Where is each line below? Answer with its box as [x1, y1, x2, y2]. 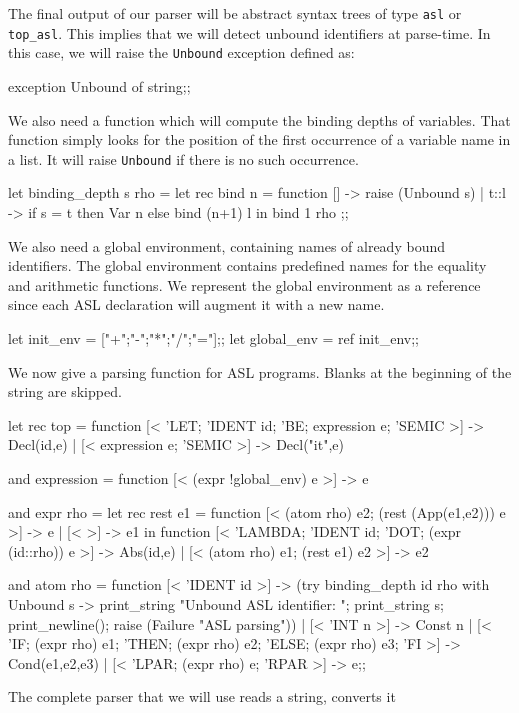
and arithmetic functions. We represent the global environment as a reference [8, 274, 481, 295]
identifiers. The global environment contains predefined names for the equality [8, 255, 487, 276]
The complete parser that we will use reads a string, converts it [8, 686, 396, 707]
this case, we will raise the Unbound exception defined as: [8, 42, 355, 63]
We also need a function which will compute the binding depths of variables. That [8, 109, 511, 130]
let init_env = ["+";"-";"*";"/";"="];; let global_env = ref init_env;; [8, 327, 419, 348]
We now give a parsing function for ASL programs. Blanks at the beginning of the [8, 361, 512, 382]
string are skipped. [8, 381, 122, 402]
